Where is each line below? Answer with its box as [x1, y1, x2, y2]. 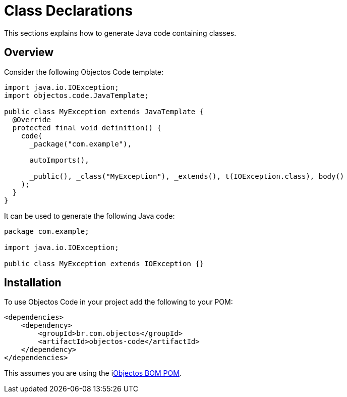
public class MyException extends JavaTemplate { [4, 107, 204, 116]
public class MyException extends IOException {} [4, 259, 204, 268]
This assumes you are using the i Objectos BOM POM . [4, 369, 182, 378]
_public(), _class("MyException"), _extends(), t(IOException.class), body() [29, 172, 344, 180]
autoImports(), [29, 156, 89, 164]
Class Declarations [4, 2, 133, 19]
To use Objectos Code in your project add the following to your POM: [4, 297, 233, 307]
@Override [12, 115, 51, 124]
